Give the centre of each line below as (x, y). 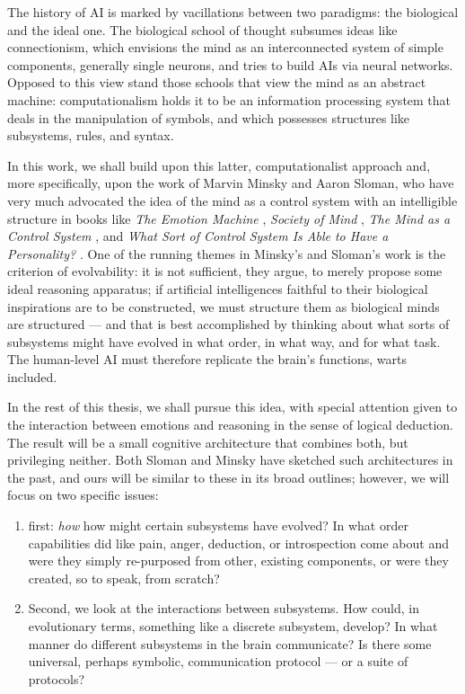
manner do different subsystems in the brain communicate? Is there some (230, 643)
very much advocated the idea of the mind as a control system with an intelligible (232, 200)
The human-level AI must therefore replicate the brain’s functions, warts (207, 359)
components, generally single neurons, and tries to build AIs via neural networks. (230, 64)
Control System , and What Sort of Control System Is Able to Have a (198, 236)
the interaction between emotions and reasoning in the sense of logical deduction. (230, 425)
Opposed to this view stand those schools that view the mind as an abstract (217, 82)
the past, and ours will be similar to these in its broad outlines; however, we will (228, 477)
